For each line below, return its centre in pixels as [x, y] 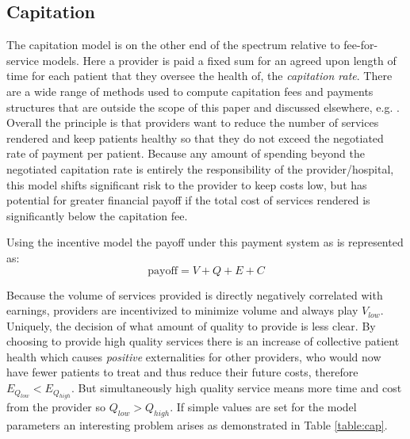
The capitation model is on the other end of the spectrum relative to [173, 45]
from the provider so [56, 407]
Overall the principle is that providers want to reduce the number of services [193, 122]
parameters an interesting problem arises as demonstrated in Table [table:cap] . [197, 425]
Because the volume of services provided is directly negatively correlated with [195, 294]
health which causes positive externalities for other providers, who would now [194, 356]
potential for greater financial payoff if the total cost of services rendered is [188, 200]
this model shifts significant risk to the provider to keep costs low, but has [187, 184]
